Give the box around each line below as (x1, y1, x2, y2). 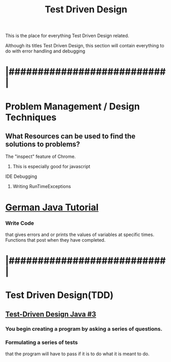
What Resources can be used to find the (5, 132, 136, 140)
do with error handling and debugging (5, 48, 85, 55)
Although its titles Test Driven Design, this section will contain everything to (5, 43, 165, 49)
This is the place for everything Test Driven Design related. (5, 32, 130, 39)
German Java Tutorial (5, 202, 99, 213)
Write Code (5, 220, 34, 227)
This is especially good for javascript (12, 164, 91, 170)
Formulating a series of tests (5, 339, 78, 346)
